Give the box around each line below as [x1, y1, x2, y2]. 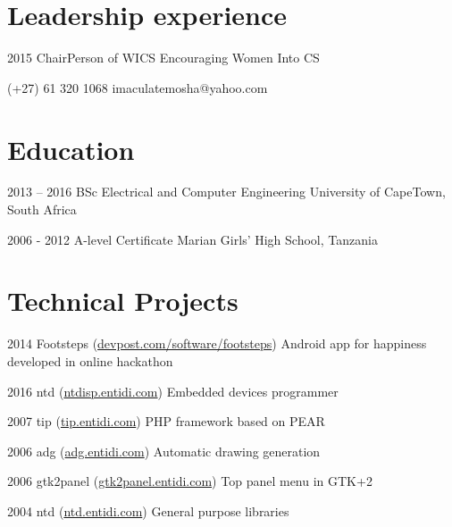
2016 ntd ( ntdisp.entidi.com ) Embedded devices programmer [7, 381, 339, 400]
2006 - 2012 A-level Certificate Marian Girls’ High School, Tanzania [7, 230, 378, 248]
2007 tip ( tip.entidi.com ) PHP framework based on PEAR [7, 412, 325, 431]
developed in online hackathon [7, 351, 173, 370]
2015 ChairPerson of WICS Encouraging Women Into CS [7, 48, 320, 67]
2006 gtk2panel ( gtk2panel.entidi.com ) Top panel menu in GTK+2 [7, 472, 372, 490]
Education [7, 130, 135, 167]
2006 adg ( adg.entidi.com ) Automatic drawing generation [7, 441, 321, 460]
